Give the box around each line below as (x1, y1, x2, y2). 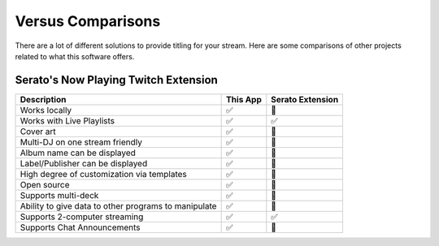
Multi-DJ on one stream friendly (20, 136, 142, 148)
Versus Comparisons (15, 12, 161, 30)
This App (225, 93, 262, 105)
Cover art (20, 126, 56, 137)
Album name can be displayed (20, 147, 136, 158)
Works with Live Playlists (20, 114, 115, 126)
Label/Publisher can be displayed (20, 158, 148, 169)
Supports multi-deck (20, 189, 99, 201)
